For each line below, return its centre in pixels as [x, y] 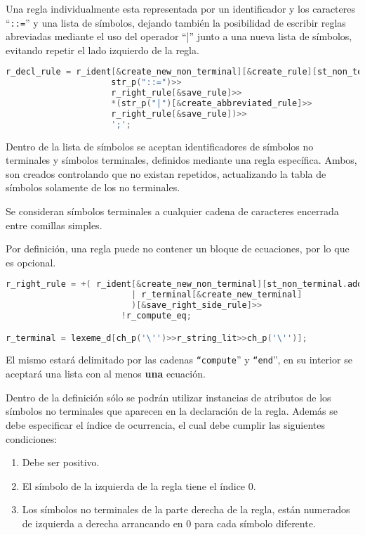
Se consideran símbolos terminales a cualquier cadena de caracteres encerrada [172, 211]
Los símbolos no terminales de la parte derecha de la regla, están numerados [186, 509]
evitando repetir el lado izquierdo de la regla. [102, 50]
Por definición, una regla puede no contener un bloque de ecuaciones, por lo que [178, 249]
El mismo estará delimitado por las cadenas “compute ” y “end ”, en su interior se [179, 360]
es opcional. [31, 262]
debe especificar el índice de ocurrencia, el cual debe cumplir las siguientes [166, 424]
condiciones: [32, 438]
